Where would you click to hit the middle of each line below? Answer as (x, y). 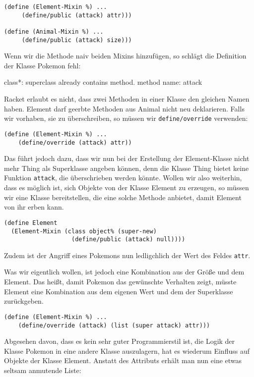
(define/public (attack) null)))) (128, 240)
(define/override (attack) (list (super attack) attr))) (114, 325)
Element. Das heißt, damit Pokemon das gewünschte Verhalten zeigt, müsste (120, 282)
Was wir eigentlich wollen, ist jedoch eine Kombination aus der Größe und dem (124, 272)
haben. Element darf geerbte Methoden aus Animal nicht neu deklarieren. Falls (124, 108)
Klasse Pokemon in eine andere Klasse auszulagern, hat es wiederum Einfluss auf (127, 350)
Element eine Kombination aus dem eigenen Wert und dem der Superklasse (119, 291)
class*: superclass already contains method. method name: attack (103, 82)
